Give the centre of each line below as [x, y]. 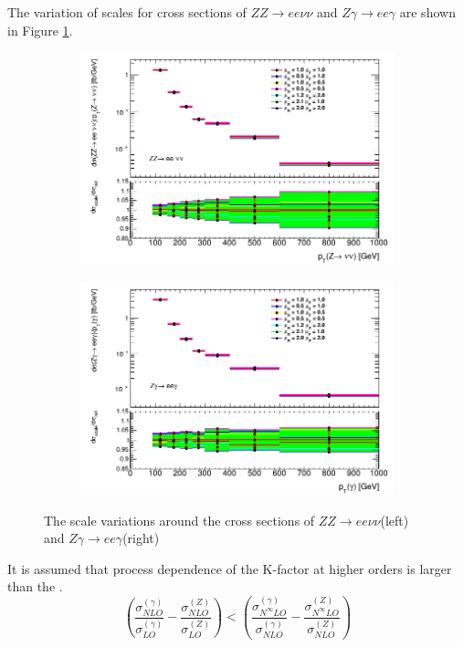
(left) [395, 520]
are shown [427, 12]
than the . [35, 586]
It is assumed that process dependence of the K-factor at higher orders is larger [230, 568]
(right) [141, 538]
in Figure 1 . [40, 30]
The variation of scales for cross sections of [127, 12]
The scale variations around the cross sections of [179, 520]
